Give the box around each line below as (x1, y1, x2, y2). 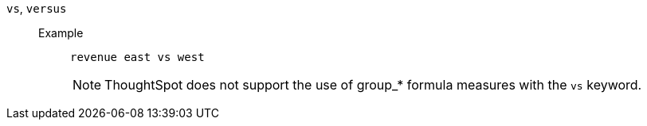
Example (38, 26, 84, 40)
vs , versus (6, 2, 67, 15)
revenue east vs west (70, 51, 205, 63)
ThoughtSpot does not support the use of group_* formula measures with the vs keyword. (104, 77, 642, 93)
